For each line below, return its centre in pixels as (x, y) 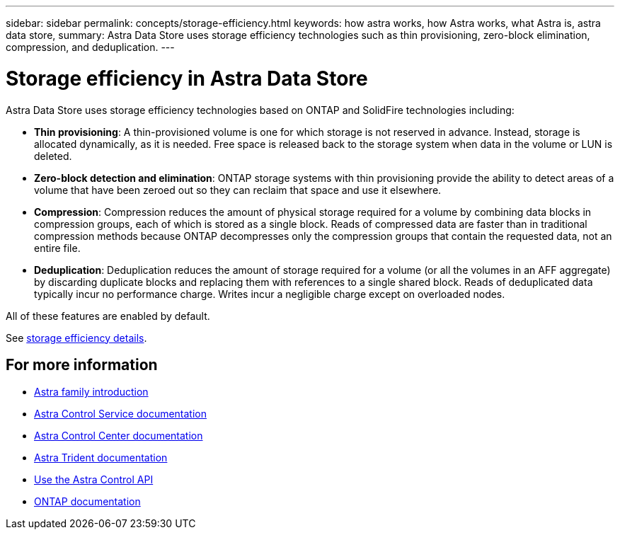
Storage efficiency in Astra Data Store (187, 78)
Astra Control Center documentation (119, 436)
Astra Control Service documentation (121, 414)
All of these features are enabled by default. (108, 316)
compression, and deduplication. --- (90, 47)
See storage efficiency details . (76, 338)
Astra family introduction (91, 392)
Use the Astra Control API (94, 480)
